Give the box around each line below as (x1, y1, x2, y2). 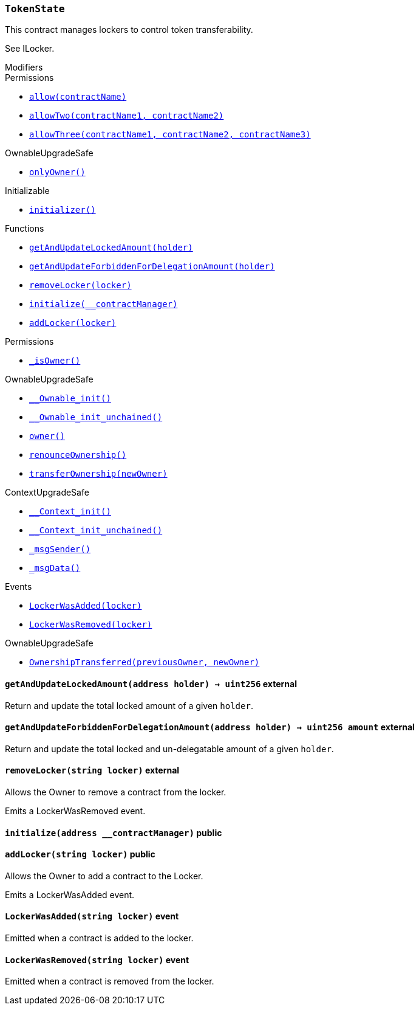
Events (5, 581, 32, 592)
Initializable (5, 185, 50, 196)
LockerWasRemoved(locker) (29, 620, 152, 630)
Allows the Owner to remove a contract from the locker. (5, 787, 227, 798)
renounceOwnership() (29, 450, 127, 460)
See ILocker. (5, 43, 55, 54)
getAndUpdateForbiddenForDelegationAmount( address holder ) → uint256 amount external (5, 722, 415, 733)
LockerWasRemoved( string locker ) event (5, 954, 189, 965)
